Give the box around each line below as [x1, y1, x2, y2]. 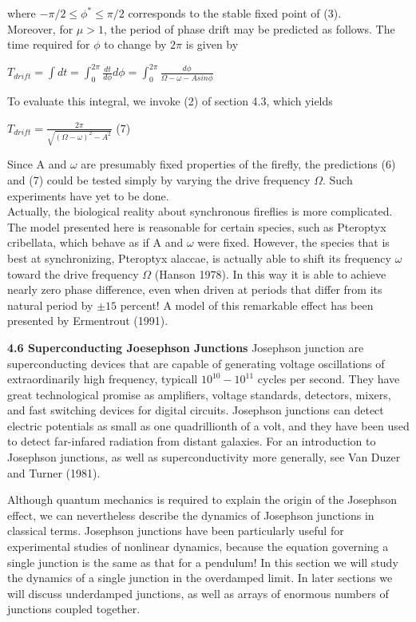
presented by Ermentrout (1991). [7, 312, 168, 329]
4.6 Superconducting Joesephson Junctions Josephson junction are [7, 339, 364, 355]
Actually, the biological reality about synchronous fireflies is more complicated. [7, 203, 393, 220]
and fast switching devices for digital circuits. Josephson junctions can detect [7, 402, 384, 418]
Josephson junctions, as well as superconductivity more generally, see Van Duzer [7, 449, 401, 466]
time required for [7, 36, 90, 53]
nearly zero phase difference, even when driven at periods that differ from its [7, 281, 382, 298]
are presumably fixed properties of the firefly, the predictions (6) [81, 156, 396, 172]
